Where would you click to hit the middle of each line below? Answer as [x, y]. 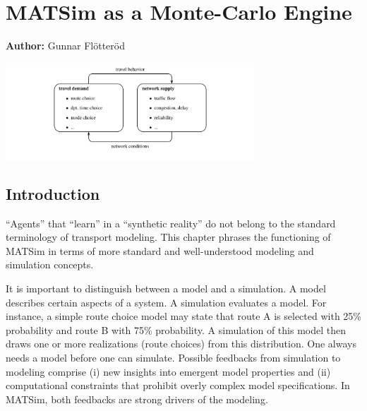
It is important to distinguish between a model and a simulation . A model [166, 288]
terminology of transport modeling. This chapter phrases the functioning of [168, 237]
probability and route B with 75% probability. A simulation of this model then [176, 329]
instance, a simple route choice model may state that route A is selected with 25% [183, 316]
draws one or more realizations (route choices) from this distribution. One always [181, 344]
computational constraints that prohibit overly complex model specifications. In [178, 385]
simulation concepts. [50, 264]
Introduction [53, 193]
